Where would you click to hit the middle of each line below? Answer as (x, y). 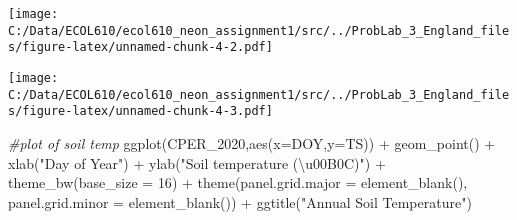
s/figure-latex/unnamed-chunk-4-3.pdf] (140, 111)
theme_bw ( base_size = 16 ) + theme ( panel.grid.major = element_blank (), (238, 182)
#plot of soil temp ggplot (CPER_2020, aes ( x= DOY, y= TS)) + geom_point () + (252, 142)
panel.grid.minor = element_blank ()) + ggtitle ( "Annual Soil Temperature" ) (240, 201)
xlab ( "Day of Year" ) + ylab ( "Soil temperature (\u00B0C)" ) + (197, 162)
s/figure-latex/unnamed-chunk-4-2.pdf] (140, 47)
